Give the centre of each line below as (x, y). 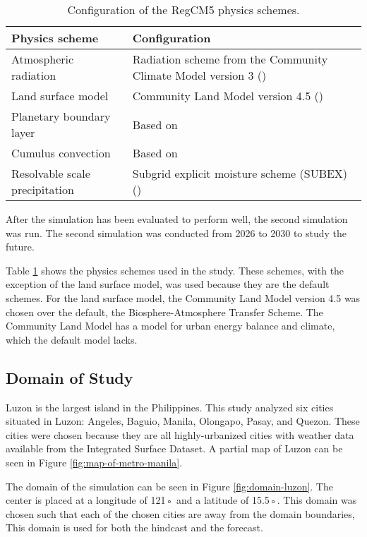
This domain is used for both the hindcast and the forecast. (134, 527)
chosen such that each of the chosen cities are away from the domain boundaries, (180, 513)
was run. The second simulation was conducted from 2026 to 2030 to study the (176, 233)
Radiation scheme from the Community (230, 59)
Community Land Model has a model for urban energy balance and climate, (170, 326)
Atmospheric (43, 59)
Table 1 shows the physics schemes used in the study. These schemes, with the (175, 270)
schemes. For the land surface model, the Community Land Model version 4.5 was (183, 297)
